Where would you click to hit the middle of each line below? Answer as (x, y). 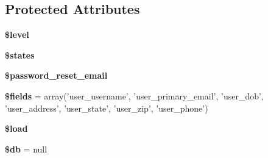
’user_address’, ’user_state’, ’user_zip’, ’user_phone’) (107, 108)
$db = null (26, 149)
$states (20, 55)
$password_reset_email (56, 75)
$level (17, 34)
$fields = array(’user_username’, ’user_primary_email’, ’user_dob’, (134, 95)
